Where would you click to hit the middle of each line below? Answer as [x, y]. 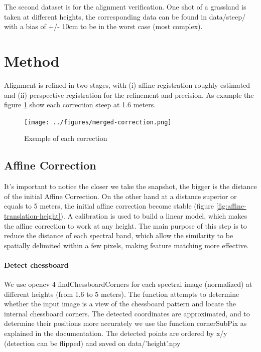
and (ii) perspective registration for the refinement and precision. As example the [129, 95]
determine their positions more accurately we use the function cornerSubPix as [125, 323]
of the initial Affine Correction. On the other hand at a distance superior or [120, 196]
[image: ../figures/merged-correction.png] [98, 122]
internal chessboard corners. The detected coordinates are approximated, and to [127, 313]
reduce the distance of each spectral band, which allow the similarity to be [119, 235]
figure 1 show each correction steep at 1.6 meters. [80, 105]
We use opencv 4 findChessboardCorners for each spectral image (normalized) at [128, 284]
